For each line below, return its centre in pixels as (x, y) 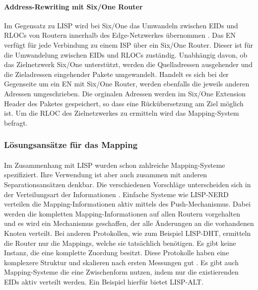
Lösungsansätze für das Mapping (71, 145)
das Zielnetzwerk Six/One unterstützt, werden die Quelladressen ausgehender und (129, 64)
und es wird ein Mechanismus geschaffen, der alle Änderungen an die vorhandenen (129, 223)
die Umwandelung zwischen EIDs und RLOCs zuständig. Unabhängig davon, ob (126, 54)
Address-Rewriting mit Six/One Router (73, 6)
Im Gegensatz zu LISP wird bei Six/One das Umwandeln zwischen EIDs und (121, 25)
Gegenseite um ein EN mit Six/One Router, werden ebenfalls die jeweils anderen (127, 84)
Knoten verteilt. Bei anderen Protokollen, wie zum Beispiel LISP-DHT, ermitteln (128, 233)
